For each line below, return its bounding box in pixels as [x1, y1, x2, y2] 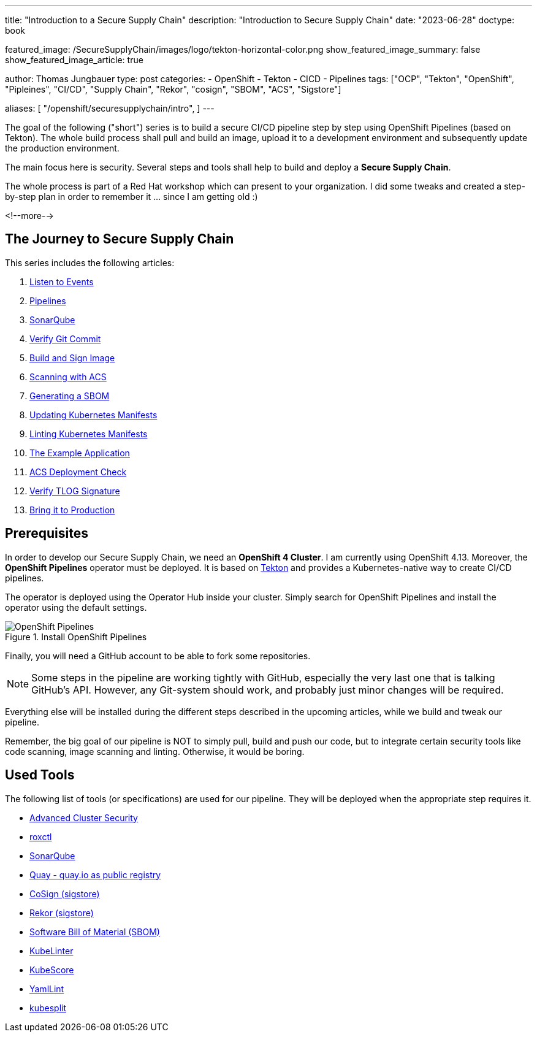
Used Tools [5, 767, 75, 783]
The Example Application [29, 447, 130, 458]
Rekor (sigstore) [29, 907, 94, 918]
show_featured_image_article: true [5, 55, 143, 65]
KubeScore [29, 964, 74, 975]
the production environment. [5, 143, 120, 153]
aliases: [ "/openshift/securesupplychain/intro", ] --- [5, 103, 215, 113]
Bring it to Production [29, 504, 115, 515]
